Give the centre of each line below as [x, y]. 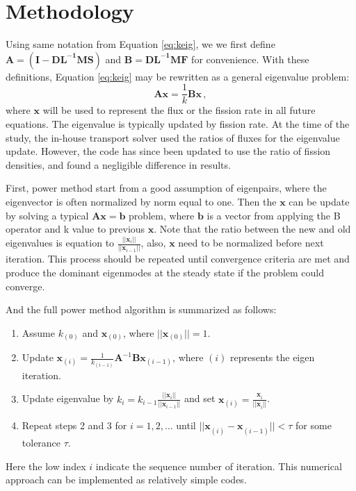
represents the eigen [273, 357]
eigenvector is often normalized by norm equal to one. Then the [141, 201]
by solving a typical [47, 215]
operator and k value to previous [75, 229]
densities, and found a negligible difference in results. [118, 164]
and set [200, 398]
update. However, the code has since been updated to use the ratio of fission [168, 151]
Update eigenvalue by [68, 398]
